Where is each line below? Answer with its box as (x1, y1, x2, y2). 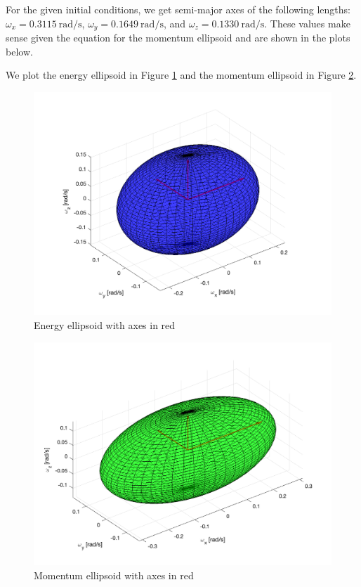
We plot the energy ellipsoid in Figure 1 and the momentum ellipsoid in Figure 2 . (6, 67, 357, 82)
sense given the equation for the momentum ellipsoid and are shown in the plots (6, 30, 350, 45)
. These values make (264, 15, 350, 30)
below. (6, 44, 33, 58)
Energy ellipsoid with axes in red (34, 318, 176, 332)
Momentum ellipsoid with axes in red (34, 567, 194, 582)
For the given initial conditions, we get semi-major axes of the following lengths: (6, 2, 350, 16)
